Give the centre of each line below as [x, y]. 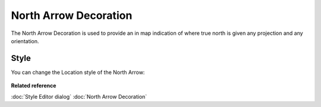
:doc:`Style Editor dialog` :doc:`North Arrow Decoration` [79, 96]
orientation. [25, 41]
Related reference [34, 86]
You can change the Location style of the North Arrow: [78, 72]
